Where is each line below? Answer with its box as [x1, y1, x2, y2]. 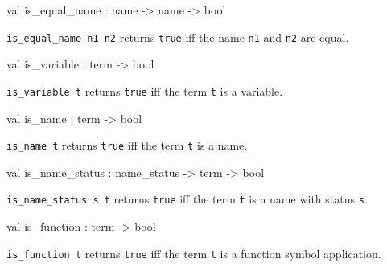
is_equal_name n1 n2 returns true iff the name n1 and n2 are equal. [6, 28, 349, 45]
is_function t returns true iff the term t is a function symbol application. [6, 244, 381, 261]
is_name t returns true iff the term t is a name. [6, 137, 248, 154]
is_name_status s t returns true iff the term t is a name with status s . [6, 191, 368, 207]
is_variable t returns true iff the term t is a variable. [6, 82, 283, 99]
